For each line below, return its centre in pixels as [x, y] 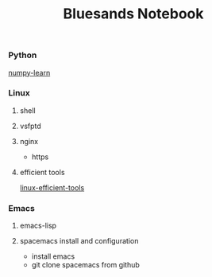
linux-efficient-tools [52, 187]
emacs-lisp [38, 226]
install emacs [53, 256]
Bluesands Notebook [133, 14]
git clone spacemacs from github [86, 265]
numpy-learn [29, 72]
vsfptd [30, 126]
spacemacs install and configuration [79, 241]
